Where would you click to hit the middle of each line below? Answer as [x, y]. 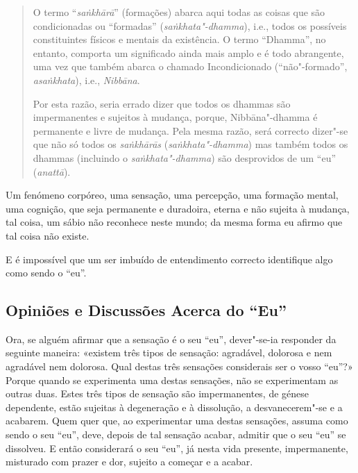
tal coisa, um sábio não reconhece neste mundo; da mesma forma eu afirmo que [174, 222]
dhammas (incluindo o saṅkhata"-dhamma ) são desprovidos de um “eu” [185, 157]
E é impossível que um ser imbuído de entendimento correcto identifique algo [169, 259]
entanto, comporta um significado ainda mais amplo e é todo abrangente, [188, 52]
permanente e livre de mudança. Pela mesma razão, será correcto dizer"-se [190, 130]
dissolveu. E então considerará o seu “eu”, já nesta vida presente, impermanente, [177, 448]
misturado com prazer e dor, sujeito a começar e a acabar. [129, 462]
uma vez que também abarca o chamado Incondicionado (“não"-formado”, [190, 66]
